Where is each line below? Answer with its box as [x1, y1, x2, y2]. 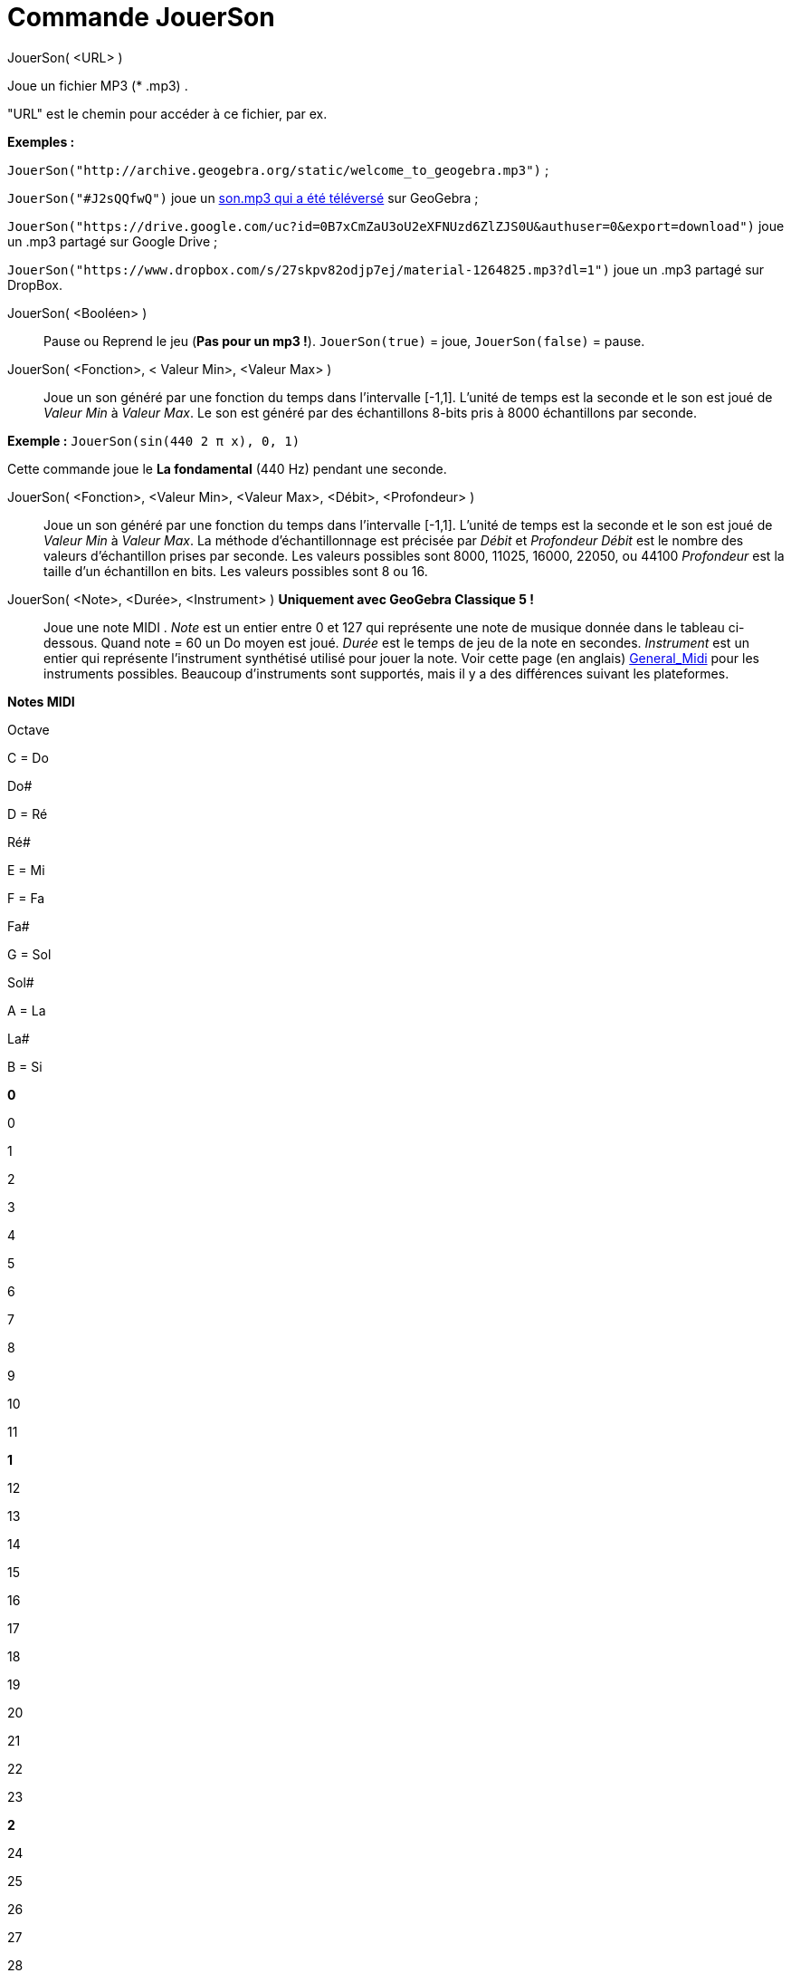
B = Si [7, 1058, 43, 1074]
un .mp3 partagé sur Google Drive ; [7, 233, 218, 249]
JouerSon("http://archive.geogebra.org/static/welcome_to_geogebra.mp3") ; [7, 161, 549, 178]
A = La [7, 1002, 46, 1018]
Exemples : [7, 133, 75, 149]
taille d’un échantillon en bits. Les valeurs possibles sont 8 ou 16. [43, 563, 428, 579]
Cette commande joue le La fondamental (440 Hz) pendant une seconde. [7, 460, 447, 476]
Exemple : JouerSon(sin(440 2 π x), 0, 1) [7, 432, 300, 448]
